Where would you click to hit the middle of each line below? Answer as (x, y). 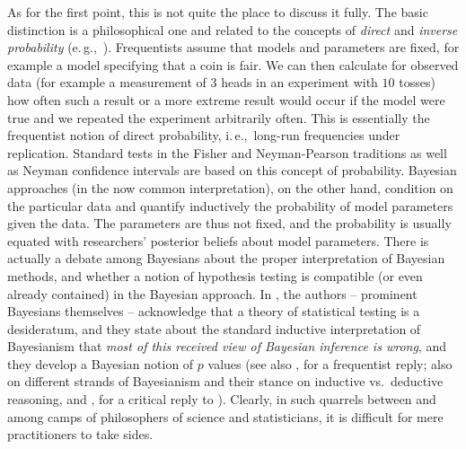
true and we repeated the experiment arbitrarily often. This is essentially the (219, 117)
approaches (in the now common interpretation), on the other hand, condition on (230, 187)
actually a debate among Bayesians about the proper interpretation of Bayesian (226, 258)
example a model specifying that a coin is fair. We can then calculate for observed (233, 64)
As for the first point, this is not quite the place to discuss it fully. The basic (218, 12)
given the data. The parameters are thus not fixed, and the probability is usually (229, 223)
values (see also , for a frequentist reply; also (330, 363)
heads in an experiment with (299, 82)
